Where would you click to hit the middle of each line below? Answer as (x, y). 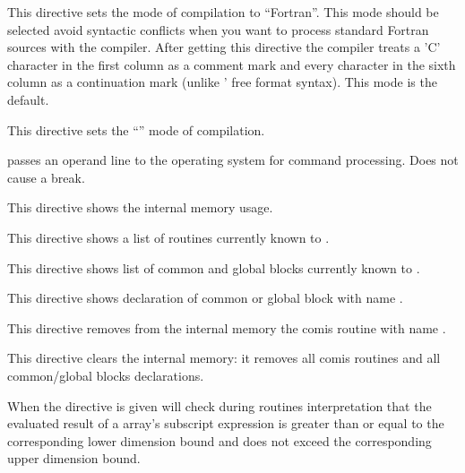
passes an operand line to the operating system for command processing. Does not (233, 160)
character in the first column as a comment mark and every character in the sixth (232, 64)
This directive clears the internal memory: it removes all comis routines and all (224, 358)
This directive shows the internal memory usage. (140, 207)
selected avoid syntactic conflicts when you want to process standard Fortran (218, 29)
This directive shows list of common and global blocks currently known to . (214, 267)
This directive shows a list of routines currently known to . (168, 237)
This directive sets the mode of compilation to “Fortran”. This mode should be (223, 12)
